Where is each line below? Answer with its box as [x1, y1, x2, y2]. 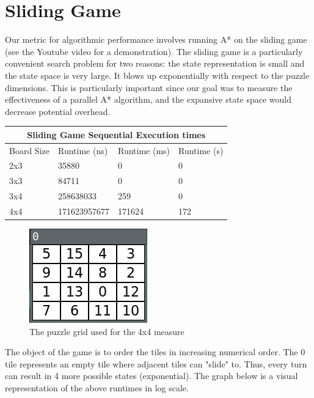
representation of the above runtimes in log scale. [5, 381, 189, 394]
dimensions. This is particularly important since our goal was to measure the [5, 81, 293, 94]
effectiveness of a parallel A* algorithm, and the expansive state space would [5, 93, 292, 106]
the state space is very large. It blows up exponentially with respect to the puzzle [5, 68, 310, 81]
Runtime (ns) [57, 144, 108, 157]
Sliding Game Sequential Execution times [27, 128, 206, 141]
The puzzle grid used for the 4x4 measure [29, 325, 184, 337]
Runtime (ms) [117, 144, 170, 157]
